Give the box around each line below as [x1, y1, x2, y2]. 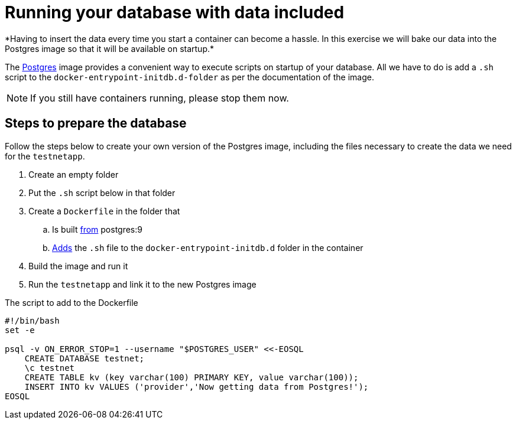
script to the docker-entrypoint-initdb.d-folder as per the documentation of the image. [5, 71, 374, 82]
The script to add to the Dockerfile [5, 297, 138, 308]
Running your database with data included [5, 2, 345, 22]
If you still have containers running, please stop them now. [30, 92, 289, 104]
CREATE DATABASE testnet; [24, 353, 145, 363]
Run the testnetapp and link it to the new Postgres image [28, 279, 257, 289]
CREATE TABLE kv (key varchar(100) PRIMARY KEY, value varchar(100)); [24, 372, 359, 382]
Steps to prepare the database [5, 116, 187, 131]
